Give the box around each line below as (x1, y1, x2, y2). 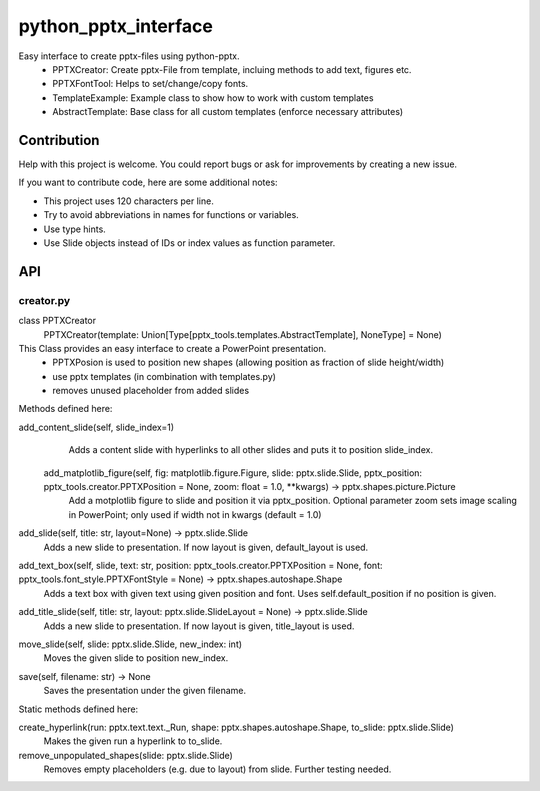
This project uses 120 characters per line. (43, 195, 214, 207)
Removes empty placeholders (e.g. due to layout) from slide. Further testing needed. (43, 763, 392, 775)
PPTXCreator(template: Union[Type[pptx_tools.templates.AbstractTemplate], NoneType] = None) (43, 328, 442, 340)
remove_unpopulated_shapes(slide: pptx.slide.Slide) (18, 749, 234, 761)
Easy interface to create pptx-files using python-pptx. (18, 50, 240, 62)
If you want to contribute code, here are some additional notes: (18, 176, 279, 189)
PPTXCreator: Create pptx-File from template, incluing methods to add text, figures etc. (52, 63, 412, 75)
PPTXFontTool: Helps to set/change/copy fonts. (52, 78, 249, 90)
